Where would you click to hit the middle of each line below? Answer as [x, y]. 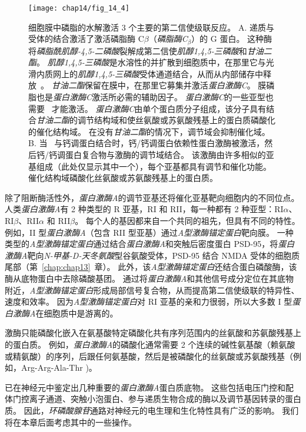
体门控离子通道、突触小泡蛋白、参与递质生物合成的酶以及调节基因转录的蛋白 [153, 399]
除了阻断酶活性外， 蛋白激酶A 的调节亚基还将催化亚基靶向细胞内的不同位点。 [152, 197]
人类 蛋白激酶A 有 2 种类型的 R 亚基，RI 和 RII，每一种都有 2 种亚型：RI [144, 209]
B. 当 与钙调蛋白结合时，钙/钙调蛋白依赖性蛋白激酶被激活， [147, 143]
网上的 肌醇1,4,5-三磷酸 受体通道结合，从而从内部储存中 [158, 73]
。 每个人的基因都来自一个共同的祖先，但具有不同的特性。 [187, 221]
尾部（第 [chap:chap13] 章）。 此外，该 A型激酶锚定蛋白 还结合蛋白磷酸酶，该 [151, 267]
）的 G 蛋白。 [218, 39]
